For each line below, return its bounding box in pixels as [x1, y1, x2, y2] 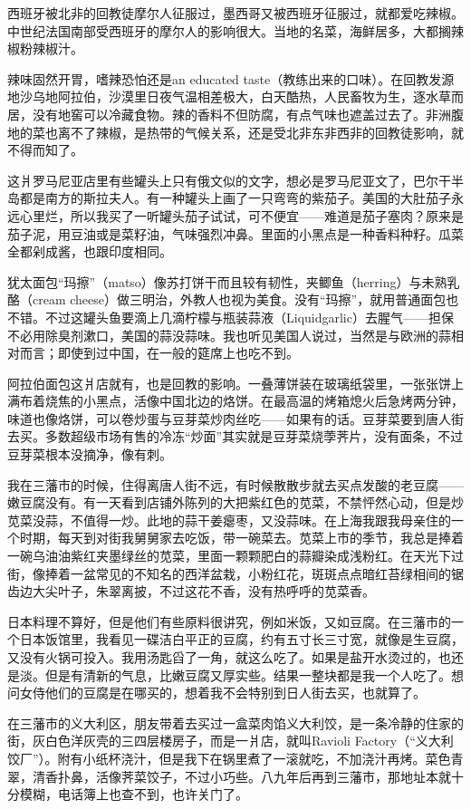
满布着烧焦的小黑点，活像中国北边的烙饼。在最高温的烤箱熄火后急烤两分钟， [7, 391, 464, 410]
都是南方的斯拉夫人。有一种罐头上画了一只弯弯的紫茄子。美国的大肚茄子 [19, 188, 451, 207]
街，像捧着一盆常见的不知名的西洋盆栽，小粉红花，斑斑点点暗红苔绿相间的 [7, 563, 451, 583]
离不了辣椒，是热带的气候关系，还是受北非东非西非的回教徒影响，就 [57, 122, 464, 141]
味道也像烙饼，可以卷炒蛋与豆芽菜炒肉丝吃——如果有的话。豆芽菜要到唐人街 [7, 409, 464, 428]
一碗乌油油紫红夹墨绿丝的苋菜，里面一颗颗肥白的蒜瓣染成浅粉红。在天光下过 [7, 546, 464, 565]
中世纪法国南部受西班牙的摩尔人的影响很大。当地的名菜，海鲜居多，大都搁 [7, 21, 451, 40]
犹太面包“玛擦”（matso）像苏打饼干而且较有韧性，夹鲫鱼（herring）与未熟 [7, 272, 447, 291]
